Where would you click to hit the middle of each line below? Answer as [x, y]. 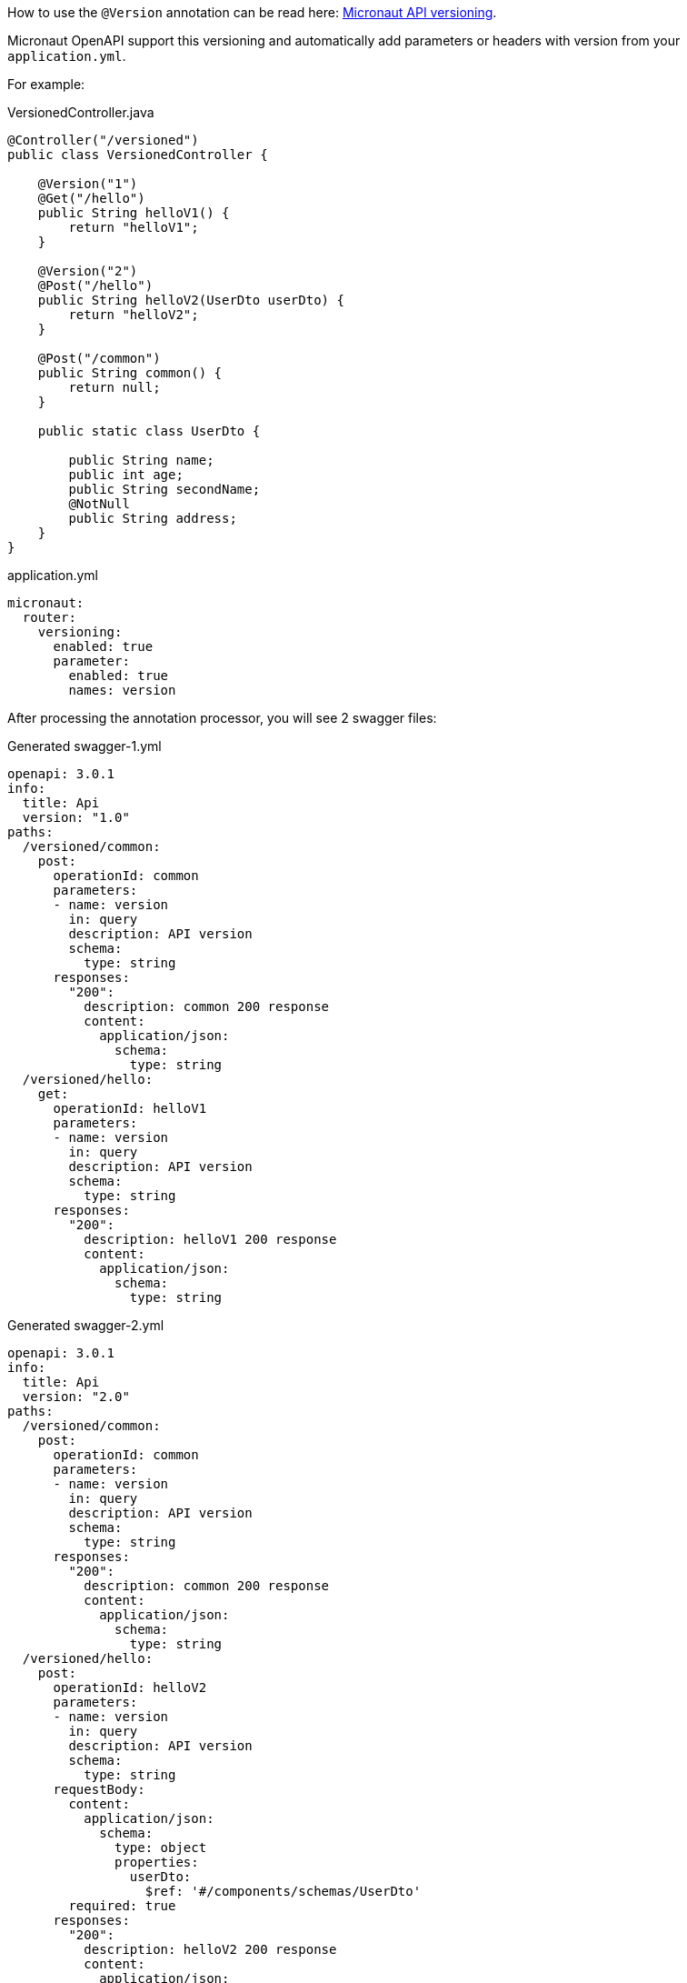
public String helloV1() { [134, 213]
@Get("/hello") [91, 198]
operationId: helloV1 [130, 1108]
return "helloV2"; [134, 315]
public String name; [141, 460]
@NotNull [99, 504]
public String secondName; [164, 489]
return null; [114, 387]
